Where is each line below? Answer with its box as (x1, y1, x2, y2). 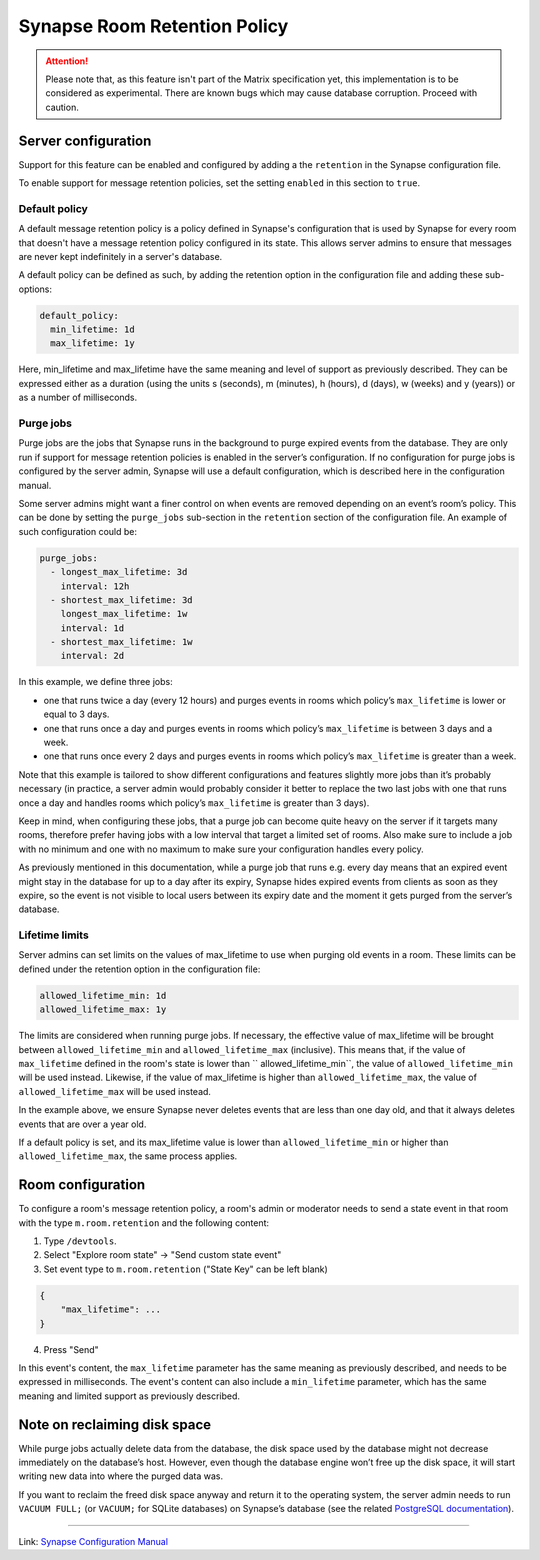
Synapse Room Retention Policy (18, 15, 289, 37)
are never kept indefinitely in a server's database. (18, 250, 223, 262)
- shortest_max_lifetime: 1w (50, 636, 194, 648)
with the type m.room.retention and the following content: (18, 1216, 270, 1229)
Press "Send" (43, 1343, 99, 1355)
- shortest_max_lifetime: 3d (50, 594, 194, 605)
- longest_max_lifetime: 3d (50, 566, 188, 578)
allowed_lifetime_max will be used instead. (18, 1085, 212, 1097)
